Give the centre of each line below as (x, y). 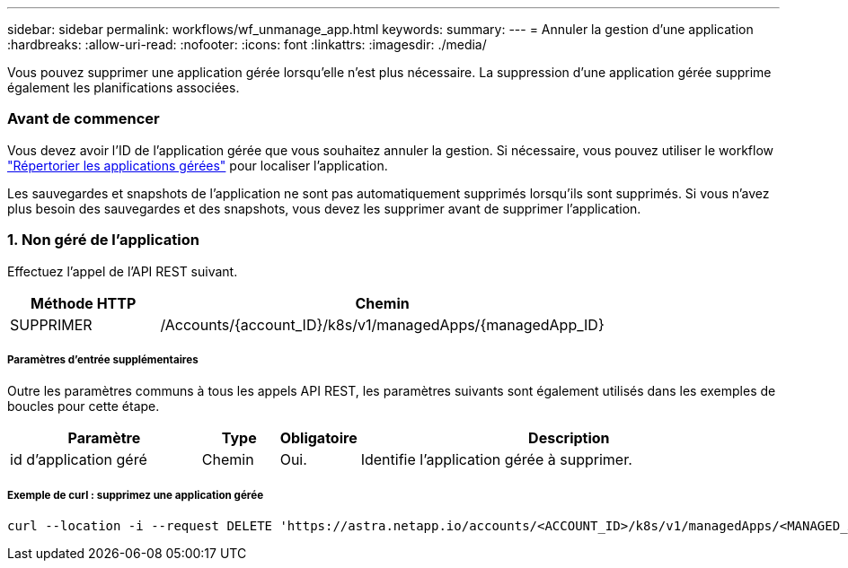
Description (569, 438)
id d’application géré (79, 460)
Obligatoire (318, 438)
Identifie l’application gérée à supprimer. (496, 460)
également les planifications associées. (124, 87)
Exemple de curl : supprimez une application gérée (136, 495)
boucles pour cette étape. (84, 406)
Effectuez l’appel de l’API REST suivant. (123, 271)
